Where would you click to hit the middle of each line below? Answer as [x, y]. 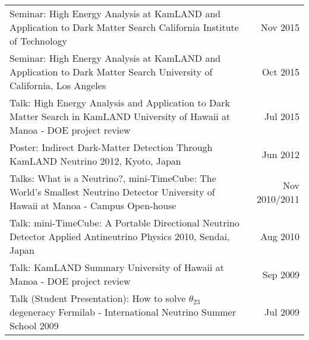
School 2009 [34, 325]
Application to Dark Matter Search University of [111, 72]
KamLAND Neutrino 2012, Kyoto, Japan [95, 161]
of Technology [38, 41]
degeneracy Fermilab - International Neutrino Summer [123, 312]
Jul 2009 [282, 312]
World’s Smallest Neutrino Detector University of [112, 192]
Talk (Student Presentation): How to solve [98, 298]
